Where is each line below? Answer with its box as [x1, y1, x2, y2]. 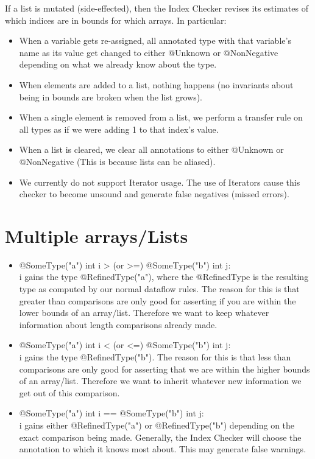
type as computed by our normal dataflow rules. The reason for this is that [19, 282, 300, 295]
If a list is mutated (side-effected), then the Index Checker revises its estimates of [5, 2, 308, 14]
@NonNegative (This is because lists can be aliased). [19, 155, 216, 167]
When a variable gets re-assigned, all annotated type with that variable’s [19, 34, 291, 47]
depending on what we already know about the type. [19, 58, 217, 71]
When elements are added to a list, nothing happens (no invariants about [19, 78, 294, 91]
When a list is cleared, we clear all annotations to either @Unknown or [19, 143, 284, 156]
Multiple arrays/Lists [5, 223, 188, 248]
